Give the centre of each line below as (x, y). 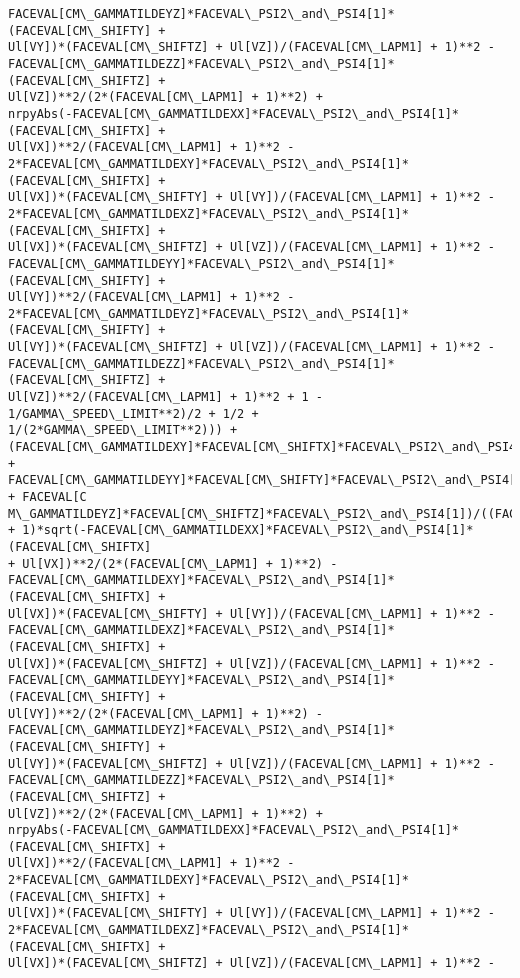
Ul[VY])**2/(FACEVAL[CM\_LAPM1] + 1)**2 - (151, 297)
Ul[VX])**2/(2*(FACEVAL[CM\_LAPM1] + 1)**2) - (180, 563)
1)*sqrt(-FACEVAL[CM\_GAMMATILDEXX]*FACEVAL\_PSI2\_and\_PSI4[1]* (248, 530)
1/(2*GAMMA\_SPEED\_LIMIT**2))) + (123, 430)
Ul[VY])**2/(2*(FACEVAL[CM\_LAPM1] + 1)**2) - (165, 713)
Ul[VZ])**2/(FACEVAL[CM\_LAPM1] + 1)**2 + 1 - (165, 397)
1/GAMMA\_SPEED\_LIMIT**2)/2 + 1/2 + (133, 413)
